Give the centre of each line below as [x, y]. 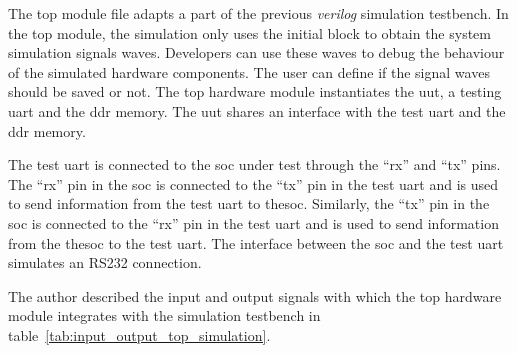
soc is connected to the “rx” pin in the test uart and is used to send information [253, 222]
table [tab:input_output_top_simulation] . [139, 334]
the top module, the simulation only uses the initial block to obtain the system [249, 32]
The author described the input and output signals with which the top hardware [255, 295]
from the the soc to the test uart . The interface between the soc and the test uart [256, 242]
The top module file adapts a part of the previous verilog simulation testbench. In [258, 13]
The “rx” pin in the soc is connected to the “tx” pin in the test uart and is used [253, 183]
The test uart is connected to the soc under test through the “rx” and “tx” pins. [254, 164]
